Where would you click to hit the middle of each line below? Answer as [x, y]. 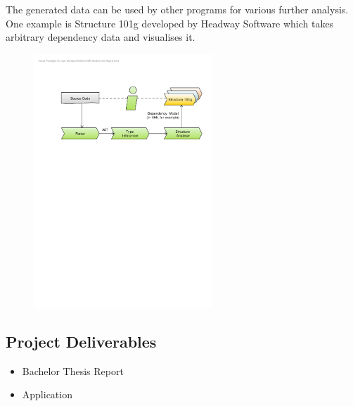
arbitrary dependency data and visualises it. [101, 37]
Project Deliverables [81, 341]
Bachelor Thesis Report [73, 370]
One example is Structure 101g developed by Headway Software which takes [170, 23]
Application [47, 394]
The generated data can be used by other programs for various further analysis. [177, 9]
